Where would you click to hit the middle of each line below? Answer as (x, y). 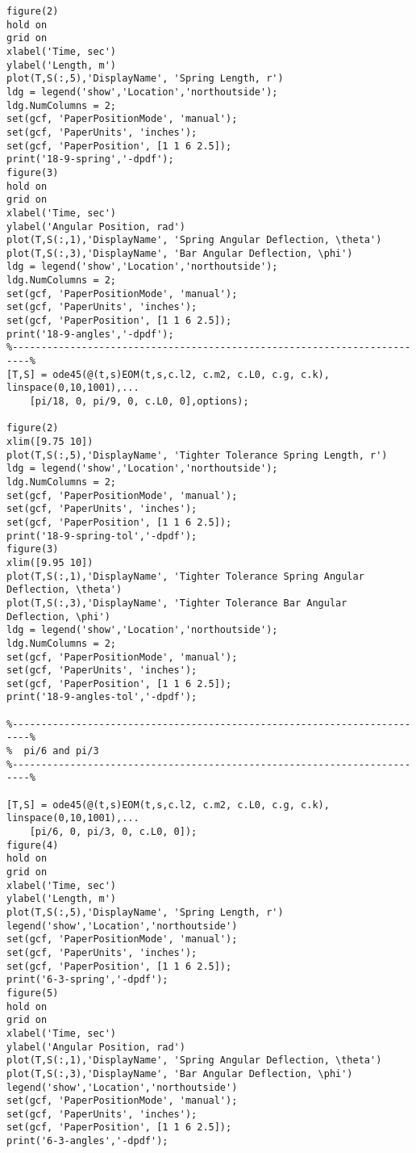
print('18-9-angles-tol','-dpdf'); (102, 697)
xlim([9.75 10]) (50, 442)
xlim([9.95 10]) (50, 562)
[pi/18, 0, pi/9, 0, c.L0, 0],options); (139, 402)
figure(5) (33, 993)
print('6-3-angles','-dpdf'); (87, 1141)
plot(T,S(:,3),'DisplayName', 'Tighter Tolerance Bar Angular (177, 603)
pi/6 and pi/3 (61, 751)
